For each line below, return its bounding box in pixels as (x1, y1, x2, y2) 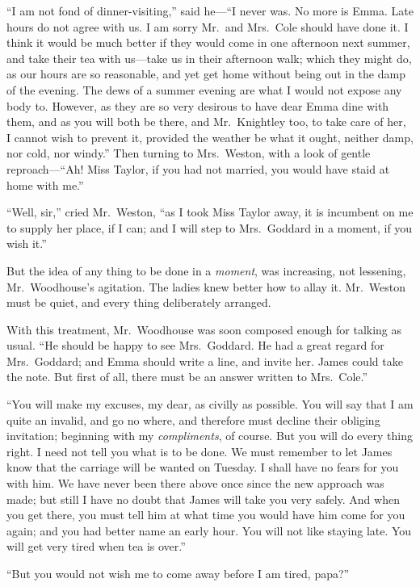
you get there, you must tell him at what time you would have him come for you (6, 506, 405, 523)
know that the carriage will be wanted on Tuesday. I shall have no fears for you (6, 459, 399, 476)
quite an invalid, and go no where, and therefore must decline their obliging (6, 411, 380, 428)
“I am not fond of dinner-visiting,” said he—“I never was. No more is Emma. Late (6, 2, 414, 19)
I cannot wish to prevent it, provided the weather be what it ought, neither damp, (6, 128, 414, 145)
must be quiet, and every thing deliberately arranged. (6, 294, 271, 311)
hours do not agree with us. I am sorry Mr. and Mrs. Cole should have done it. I (6, 18, 409, 35)
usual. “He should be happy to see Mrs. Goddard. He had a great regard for (6, 337, 384, 354)
